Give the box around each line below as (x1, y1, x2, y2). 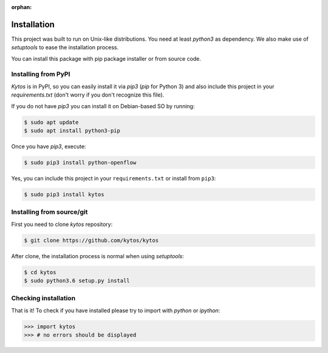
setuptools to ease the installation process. (11, 44, 119, 51)
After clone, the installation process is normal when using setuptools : (11, 252, 185, 259)
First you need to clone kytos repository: (11, 221, 113, 228)
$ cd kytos (24, 269, 56, 276)
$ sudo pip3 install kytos (24, 191, 104, 197)
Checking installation (11, 294, 76, 303)
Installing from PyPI (11, 70, 70, 78)
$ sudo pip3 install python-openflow (24, 159, 137, 166)
